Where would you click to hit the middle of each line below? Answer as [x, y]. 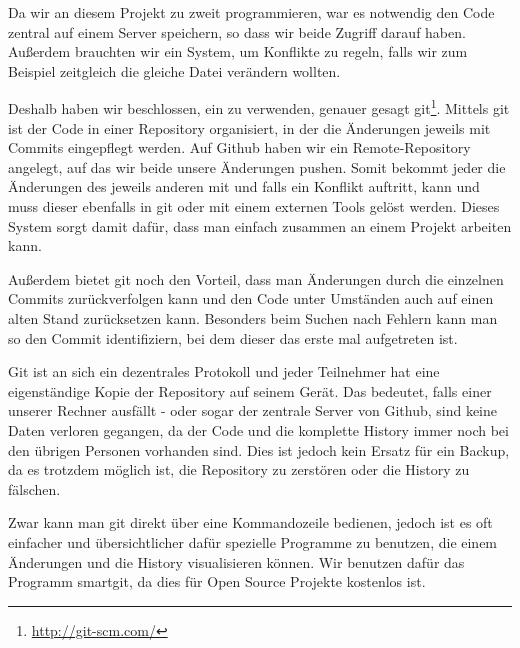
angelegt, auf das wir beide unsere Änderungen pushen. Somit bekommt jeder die [257, 166]
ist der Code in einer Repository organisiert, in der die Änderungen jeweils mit [249, 127]
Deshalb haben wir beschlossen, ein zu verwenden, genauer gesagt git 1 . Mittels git [259, 107]
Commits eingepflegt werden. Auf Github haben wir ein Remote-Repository [239, 147]
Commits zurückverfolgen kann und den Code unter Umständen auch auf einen [251, 298]
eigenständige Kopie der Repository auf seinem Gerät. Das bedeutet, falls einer [250, 390]
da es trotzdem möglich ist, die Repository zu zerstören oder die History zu [239, 469]
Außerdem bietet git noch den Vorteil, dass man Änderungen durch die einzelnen [256, 278]
